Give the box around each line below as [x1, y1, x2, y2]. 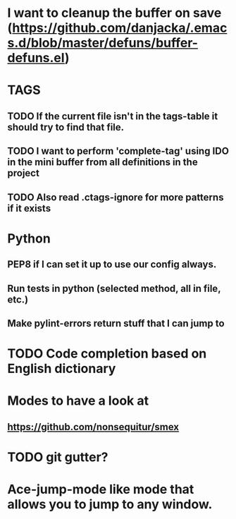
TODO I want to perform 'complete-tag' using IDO [7, 145, 229, 157]
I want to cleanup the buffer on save [7, 5, 222, 21]
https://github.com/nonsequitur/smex [7, 421, 180, 433]
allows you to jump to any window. [7, 496, 213, 513]
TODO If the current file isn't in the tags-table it [7, 110, 218, 122]
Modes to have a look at [7, 393, 149, 409]
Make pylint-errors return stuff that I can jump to [7, 317, 225, 329]
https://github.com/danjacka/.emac [12, 20, 228, 36]
